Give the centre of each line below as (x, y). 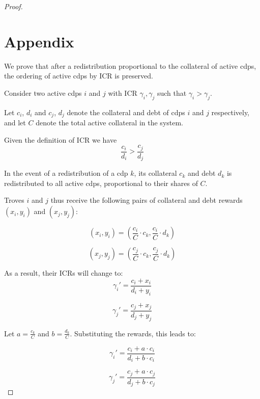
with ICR (123, 92)
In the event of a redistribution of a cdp (66, 173)
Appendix (39, 41)
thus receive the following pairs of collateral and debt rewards (147, 200)
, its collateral (155, 173)
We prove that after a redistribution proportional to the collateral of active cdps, (130, 65)
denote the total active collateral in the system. (110, 123)
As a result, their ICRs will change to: (64, 273)
